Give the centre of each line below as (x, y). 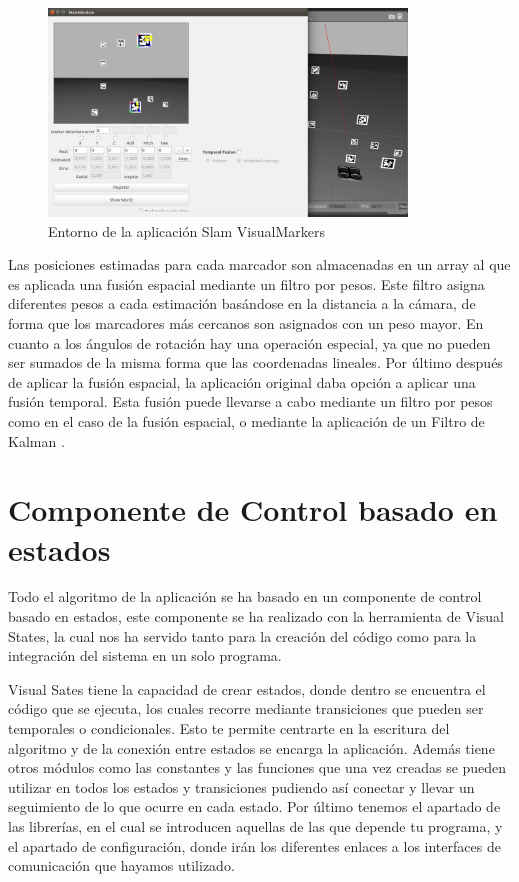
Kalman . (36, 440)
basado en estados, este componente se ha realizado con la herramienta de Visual (256, 616)
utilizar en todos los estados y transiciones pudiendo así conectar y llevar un (241, 786)
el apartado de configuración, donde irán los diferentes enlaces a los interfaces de (254, 845)
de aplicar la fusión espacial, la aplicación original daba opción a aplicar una (242, 381)
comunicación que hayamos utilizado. (121, 865)
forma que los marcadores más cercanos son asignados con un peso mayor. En (246, 323)
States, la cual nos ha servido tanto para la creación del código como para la (242, 635)
